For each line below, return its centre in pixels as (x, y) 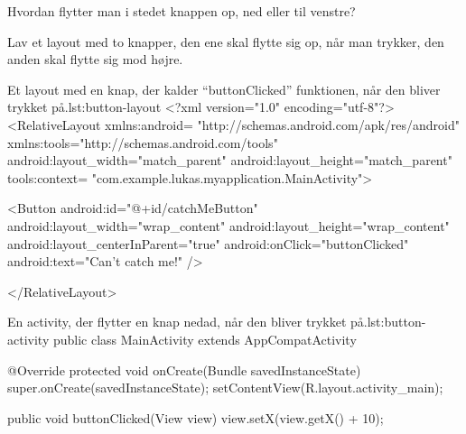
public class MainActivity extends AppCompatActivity (205, 339)
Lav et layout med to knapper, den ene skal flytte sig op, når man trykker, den (226, 41)
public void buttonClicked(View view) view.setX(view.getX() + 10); (196, 417)
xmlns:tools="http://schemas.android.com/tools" (143, 142)
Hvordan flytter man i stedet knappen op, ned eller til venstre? (182, 11)
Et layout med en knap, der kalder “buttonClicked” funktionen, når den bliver (224, 89)
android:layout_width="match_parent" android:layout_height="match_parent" (230, 160)
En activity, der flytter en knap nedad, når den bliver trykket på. (187, 322)
